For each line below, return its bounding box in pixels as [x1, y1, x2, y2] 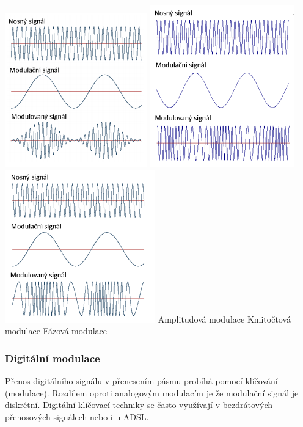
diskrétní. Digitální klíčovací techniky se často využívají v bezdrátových [5, 398, 273, 411]
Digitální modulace [5, 350, 100, 365]
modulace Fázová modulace [5, 324, 108, 337]
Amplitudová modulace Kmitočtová [158, 312, 291, 325]
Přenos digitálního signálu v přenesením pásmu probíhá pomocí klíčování [5, 374, 278, 387]
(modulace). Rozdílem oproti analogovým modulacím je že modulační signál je [5, 386, 299, 399]
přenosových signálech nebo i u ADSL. [5, 410, 149, 423]
